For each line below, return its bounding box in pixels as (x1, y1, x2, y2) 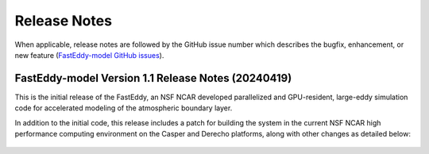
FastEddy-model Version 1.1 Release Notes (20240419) (14, 71, 292, 85)
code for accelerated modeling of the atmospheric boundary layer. (14, 103, 233, 113)
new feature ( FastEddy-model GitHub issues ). (14, 50, 164, 60)
